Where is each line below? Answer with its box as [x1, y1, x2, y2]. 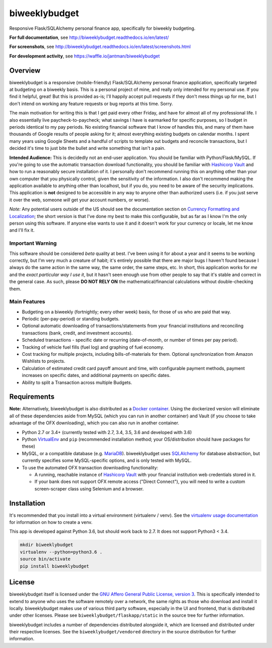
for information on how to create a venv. [9, 519, 93, 525]
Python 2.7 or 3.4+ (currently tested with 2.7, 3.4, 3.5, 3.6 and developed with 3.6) [22, 429, 192, 435]
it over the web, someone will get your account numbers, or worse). [9, 197, 150, 203]
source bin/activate [20, 556, 71, 562]
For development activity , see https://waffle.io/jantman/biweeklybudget [9, 53, 160, 59]
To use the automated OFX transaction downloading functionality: [22, 464, 159, 470]
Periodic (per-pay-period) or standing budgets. [22, 316, 120, 322]
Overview [9, 66, 41, 75]
